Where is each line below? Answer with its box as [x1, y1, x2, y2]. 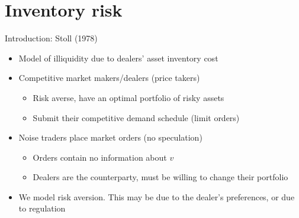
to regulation [18, 202, 66, 214]
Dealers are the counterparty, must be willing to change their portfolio [33, 171, 288, 183]
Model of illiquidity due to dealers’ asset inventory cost [18, 51, 218, 64]
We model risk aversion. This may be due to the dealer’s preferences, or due [18, 190, 295, 203]
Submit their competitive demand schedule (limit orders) [33, 111, 240, 123]
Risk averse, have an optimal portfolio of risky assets [33, 91, 224, 103]
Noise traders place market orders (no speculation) [18, 131, 202, 144]
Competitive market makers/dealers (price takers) [18, 71, 200, 84]
